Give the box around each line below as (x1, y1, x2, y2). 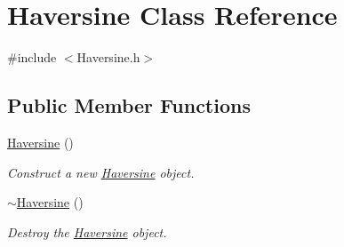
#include (7, 48, 57, 67)
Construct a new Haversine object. (7, 163, 195, 181)
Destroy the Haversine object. (7, 222, 167, 241)
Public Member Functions (7, 92, 251, 119)
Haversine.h (76, 48, 140, 67)
